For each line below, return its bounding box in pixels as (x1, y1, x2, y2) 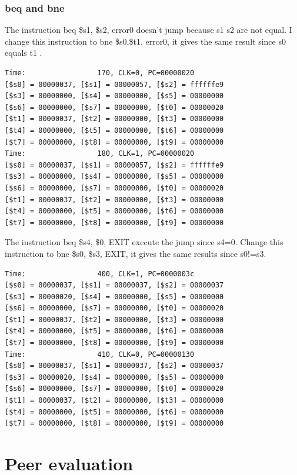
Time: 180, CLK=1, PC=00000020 (5, 149, 195, 158)
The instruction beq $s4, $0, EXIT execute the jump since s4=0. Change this (5, 236, 283, 248)
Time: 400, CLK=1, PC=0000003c (5, 269, 195, 278)
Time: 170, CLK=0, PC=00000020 (5, 69, 195, 77)
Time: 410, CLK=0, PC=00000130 (5, 350, 195, 359)
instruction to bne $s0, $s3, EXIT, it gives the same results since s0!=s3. (5, 247, 266, 259)
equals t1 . (5, 46, 42, 59)
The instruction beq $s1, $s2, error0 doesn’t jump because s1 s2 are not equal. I (5, 24, 292, 36)
